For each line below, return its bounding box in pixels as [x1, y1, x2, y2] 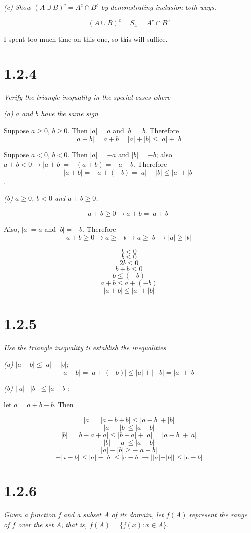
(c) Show [4, 2, 31, 12]
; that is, [61, 519, 87, 529]
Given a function [4, 509, 56, 520]
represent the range [189, 509, 247, 520]
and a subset [63, 509, 101, 520]
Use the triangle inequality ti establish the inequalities [4, 342, 166, 352]
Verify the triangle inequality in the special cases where [4, 91, 171, 102]
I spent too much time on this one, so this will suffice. [4, 34, 168, 44]
